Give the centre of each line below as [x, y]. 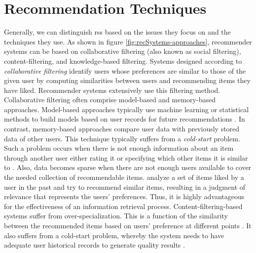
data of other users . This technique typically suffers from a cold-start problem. [122, 138]
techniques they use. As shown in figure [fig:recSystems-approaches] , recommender [128, 41]
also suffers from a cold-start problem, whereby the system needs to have [114, 235]
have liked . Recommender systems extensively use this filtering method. [112, 90]
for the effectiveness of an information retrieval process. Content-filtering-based [123, 206]
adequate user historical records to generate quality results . [94, 245]
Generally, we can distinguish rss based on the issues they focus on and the [117, 32]
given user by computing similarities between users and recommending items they [127, 80]
